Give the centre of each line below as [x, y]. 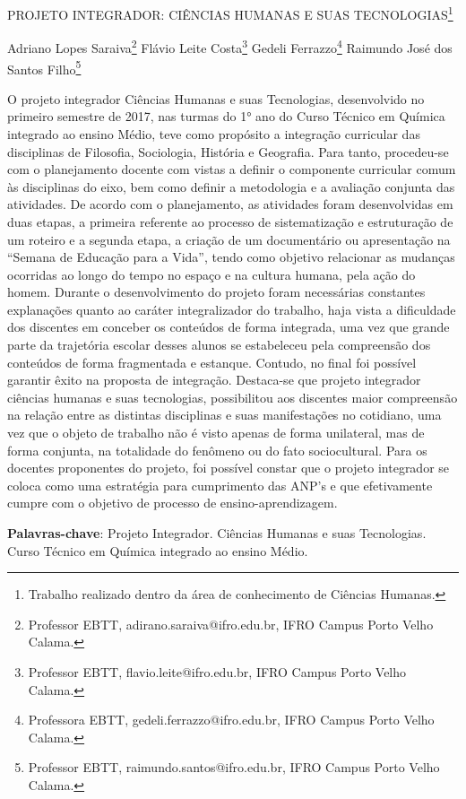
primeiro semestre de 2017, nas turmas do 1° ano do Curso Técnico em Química [226, 116]
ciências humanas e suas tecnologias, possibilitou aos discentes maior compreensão [233, 397]
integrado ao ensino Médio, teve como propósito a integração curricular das [214, 133]
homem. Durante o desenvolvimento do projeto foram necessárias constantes [216, 292]
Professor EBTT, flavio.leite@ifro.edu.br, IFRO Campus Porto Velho [217, 671]
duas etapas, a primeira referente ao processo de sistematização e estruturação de [230, 221]
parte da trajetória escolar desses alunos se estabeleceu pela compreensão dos [219, 345]
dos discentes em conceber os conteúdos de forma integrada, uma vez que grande [229, 327]
